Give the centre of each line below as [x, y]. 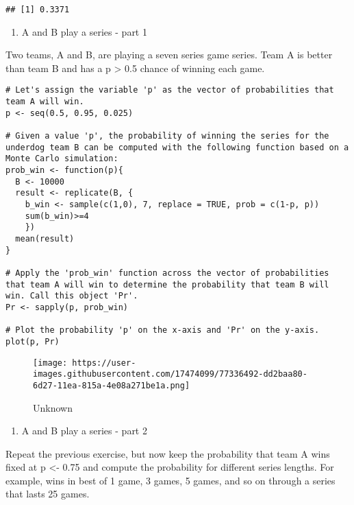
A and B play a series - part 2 [84, 431]
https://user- [104, 363]
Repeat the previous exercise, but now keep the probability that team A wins [168, 453]
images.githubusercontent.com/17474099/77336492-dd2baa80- [170, 374]
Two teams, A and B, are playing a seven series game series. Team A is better [169, 55]
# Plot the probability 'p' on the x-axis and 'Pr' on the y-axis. [163, 330]
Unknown [53, 407]
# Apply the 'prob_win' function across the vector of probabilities [167, 273]
